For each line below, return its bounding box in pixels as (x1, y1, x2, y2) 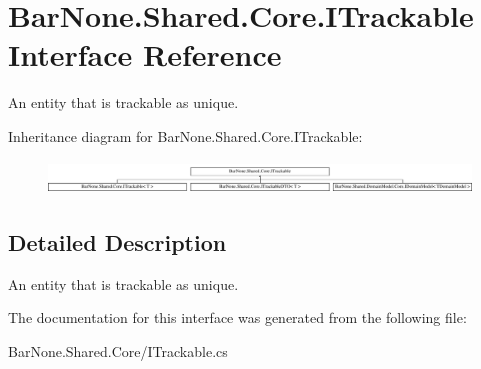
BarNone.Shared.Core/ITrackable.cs (8, 341, 228, 362)
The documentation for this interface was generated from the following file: (8, 307, 467, 328)
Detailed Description (8, 227, 227, 258)
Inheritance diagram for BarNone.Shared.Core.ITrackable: (8, 125, 363, 146)
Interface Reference (8, 34, 282, 75)
